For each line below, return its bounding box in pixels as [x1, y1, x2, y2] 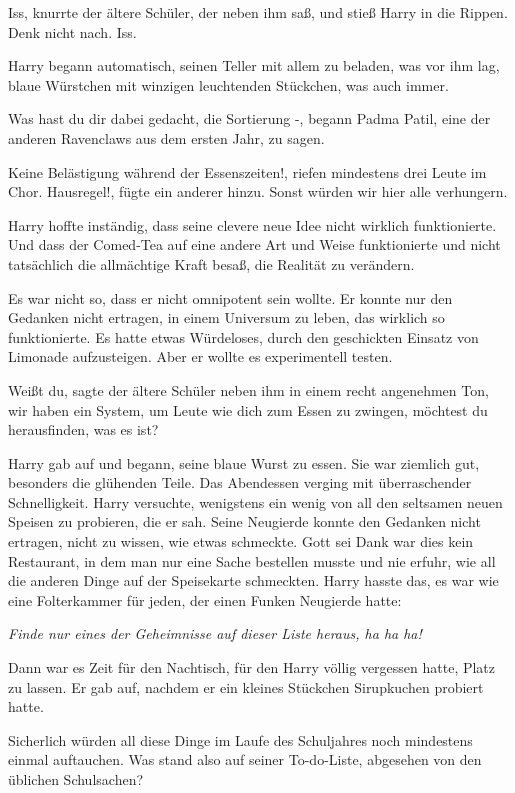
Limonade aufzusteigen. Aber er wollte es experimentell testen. [8, 346, 393, 367]
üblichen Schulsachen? [8, 769, 144, 789]
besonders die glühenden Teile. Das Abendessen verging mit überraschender [8, 472, 472, 493]
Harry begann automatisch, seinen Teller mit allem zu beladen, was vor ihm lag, [8, 55, 500, 76]
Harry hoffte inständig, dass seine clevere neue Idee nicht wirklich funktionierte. [8, 214, 497, 235]
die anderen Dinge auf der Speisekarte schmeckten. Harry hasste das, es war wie [8, 570, 499, 591]
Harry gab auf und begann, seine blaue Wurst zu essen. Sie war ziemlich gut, [8, 452, 480, 473]
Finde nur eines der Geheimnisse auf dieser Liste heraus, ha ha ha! [8, 623, 422, 644]
